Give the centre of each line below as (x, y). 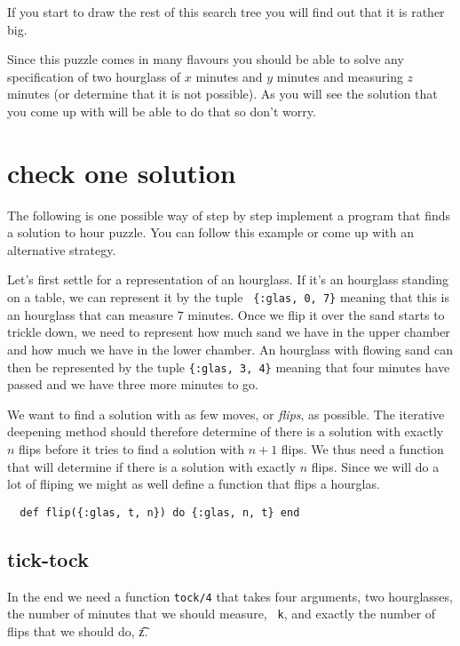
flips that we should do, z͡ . (78, 630)
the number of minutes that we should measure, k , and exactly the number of (222, 614)
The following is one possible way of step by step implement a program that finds (229, 215)
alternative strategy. (62, 249)
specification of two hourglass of (94, 76)
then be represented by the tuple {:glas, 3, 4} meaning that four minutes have (229, 367)
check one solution (122, 172)
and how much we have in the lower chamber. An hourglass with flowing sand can (230, 349)
